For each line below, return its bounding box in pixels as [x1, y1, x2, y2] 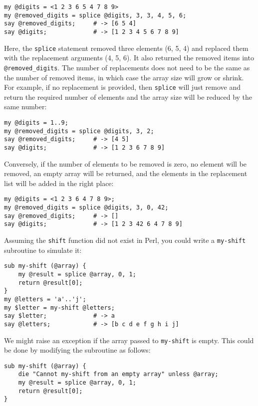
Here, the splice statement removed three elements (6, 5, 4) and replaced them [4, 42, 249, 53]
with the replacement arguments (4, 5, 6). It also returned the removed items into [4, 52, 254, 63]
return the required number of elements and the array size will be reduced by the [4, 91, 253, 102]
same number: [4, 101, 47, 112]
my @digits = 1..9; [4, 119, 68, 126]
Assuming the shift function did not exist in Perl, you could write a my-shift [4, 235, 246, 245]
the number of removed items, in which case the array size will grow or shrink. [4, 72, 244, 82]
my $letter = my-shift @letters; [4, 304, 115, 311]
